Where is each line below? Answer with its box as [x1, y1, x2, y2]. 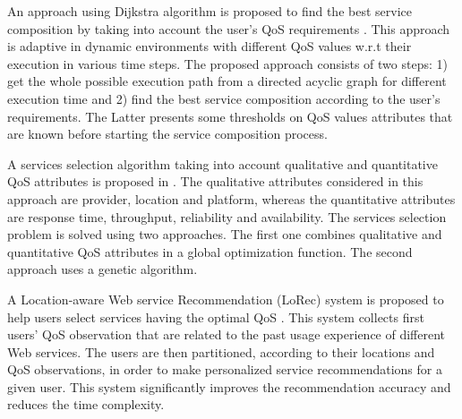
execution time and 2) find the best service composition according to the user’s [7, 89, 441, 107]
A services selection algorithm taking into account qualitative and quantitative [7, 154, 438, 173]
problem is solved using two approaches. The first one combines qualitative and [7, 225, 442, 244]
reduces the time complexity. [7, 395, 165, 414]
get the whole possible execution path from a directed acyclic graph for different [7, 72, 447, 90]
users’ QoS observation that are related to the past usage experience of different [7, 325, 446, 344]
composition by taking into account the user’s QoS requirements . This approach [7, 19, 450, 38]
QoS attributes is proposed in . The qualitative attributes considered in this [7, 172, 423, 191]
